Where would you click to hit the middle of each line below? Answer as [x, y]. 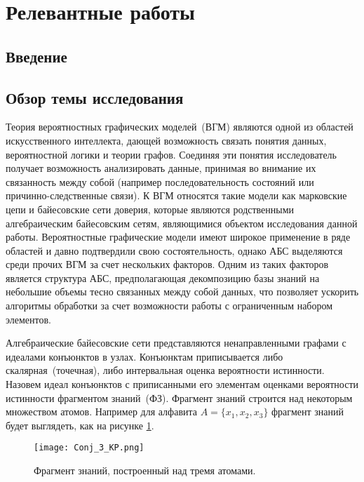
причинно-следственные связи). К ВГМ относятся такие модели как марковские [176, 195]
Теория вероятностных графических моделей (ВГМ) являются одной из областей [180, 127]
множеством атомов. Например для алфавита [101, 411]
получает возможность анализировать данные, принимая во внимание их [161, 168]
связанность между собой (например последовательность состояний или [160, 181]
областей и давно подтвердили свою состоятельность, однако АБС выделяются [174, 250]
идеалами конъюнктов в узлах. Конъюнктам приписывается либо [144, 356]
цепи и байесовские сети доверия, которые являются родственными [150, 209]
